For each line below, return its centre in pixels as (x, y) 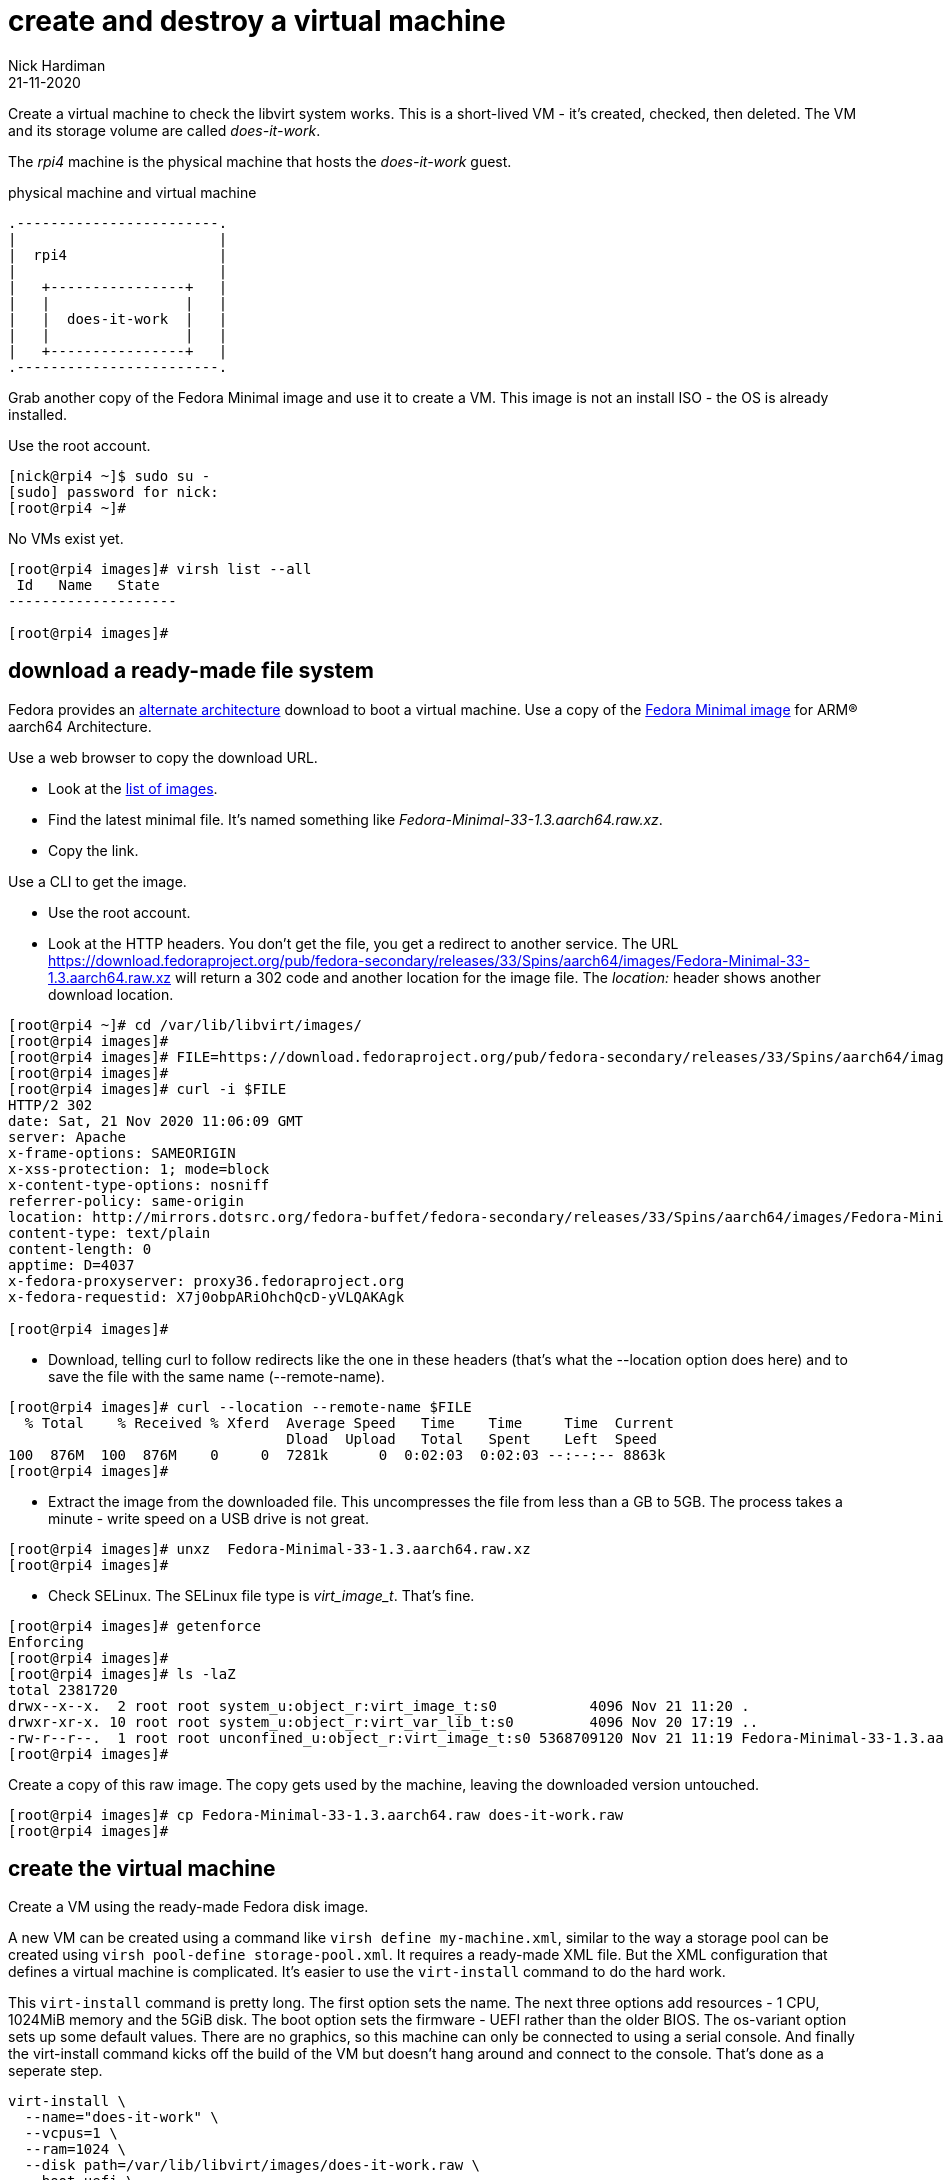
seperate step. (55, 2071)
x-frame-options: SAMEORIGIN (122, 1152)
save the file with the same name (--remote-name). (216, 1376)
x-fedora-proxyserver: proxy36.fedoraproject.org (206, 1280)
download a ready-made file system (191, 671)
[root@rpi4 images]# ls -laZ (122, 1673)
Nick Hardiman (57, 65)
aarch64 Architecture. (80, 726)
